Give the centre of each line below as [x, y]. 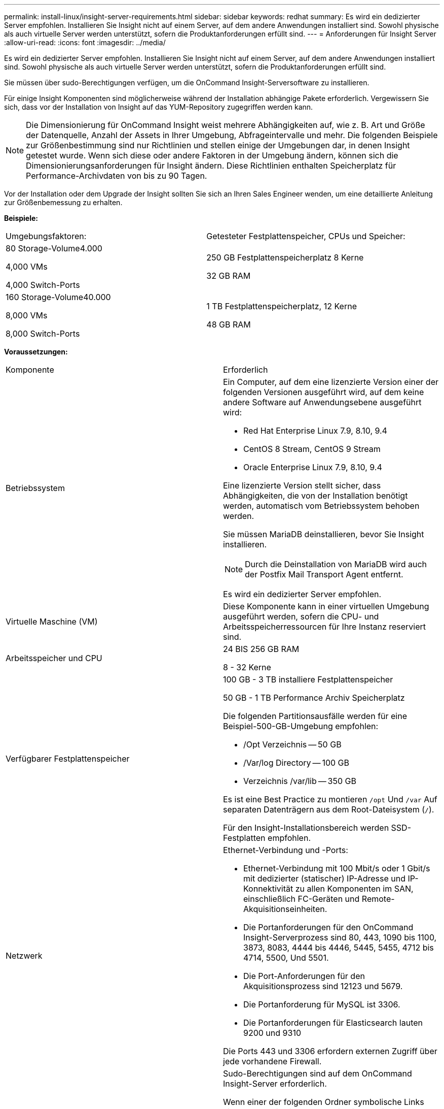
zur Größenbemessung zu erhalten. [63, 202]
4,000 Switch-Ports [43, 285]
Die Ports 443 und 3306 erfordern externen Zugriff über [330, 1051]
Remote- [378, 899]
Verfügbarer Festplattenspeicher [68, 759]
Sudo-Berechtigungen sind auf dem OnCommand [318, 1073]
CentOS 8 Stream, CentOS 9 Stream [312, 449]
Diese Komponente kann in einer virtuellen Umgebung [326, 606]
